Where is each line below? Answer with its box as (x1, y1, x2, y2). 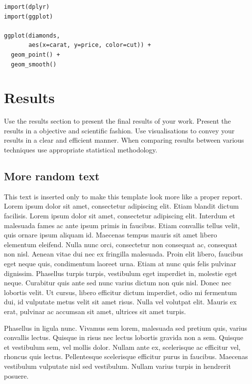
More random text (4, 169, 100, 184)
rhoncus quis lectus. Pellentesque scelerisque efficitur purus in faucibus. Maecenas (4, 351, 248, 362)
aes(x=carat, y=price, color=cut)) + (28, 42, 151, 49)
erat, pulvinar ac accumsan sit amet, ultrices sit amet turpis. (4, 306, 186, 316)
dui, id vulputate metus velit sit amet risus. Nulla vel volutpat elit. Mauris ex (4, 297, 237, 307)
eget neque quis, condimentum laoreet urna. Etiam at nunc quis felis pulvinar (4, 258, 236, 269)
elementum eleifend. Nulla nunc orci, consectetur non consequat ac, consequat (4, 239, 238, 249)
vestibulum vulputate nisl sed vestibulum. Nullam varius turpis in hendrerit (4, 361, 231, 371)
